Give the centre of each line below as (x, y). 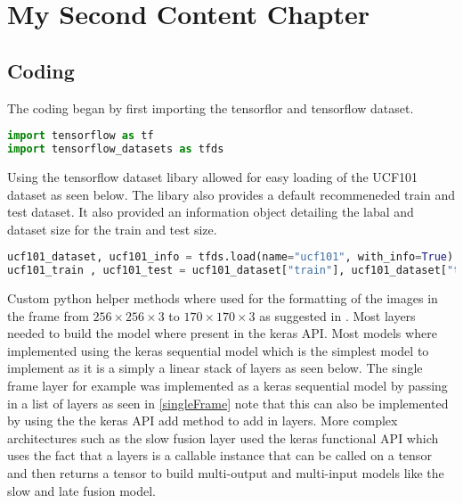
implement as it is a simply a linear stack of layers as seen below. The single (215, 368)
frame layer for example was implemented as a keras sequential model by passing (227, 386)
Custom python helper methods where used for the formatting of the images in (223, 298)
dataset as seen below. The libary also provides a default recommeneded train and (231, 194)
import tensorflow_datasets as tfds (116, 149)
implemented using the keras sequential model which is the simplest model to (218, 350)
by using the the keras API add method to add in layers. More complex (203, 421)
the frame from (48, 315)
